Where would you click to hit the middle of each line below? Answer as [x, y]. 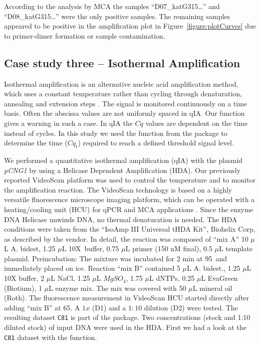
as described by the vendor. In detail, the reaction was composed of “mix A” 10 [126, 238]
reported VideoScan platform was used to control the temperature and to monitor [130, 180]
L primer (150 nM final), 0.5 [169, 248]
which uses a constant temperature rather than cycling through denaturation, [123, 94]
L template [236, 248]
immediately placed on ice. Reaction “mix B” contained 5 [92, 268]
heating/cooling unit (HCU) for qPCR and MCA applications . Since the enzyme [129, 209]
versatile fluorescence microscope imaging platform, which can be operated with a [129, 199]
